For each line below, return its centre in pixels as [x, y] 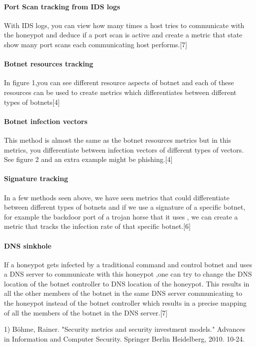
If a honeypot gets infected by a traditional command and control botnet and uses [128, 264]
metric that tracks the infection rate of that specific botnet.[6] [97, 226]
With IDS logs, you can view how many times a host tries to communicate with [124, 25]
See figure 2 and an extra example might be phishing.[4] [88, 159]
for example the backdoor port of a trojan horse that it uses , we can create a [121, 216]
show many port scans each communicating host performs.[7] [96, 44]
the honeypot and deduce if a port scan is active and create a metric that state [123, 35]
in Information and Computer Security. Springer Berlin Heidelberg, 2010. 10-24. [124, 338]
